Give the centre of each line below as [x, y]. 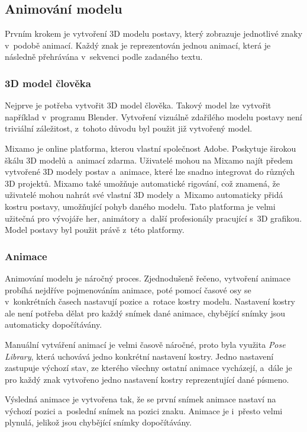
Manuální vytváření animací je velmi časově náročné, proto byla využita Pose [145, 344]
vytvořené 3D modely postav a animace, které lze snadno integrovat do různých [150, 172]
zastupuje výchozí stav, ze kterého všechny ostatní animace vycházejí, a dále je [148, 368]
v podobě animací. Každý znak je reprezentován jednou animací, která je [138, 45]
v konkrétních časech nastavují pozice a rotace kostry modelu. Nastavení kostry [150, 301]
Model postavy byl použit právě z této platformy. [95, 230]
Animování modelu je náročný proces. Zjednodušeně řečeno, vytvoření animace [148, 278]
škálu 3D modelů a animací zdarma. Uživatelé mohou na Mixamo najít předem [149, 160]
